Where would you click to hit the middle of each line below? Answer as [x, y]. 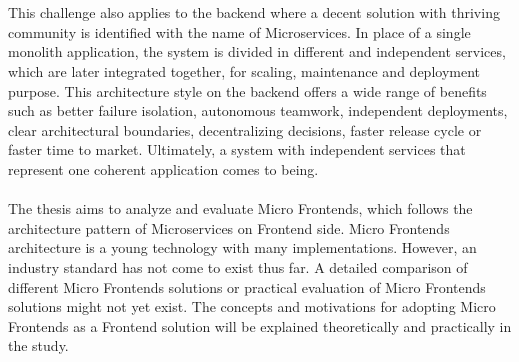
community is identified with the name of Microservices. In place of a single [239, 31]
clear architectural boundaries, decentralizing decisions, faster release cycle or [245, 129]
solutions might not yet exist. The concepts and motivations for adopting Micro [252, 306]
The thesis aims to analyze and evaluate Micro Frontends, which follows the [240, 208]
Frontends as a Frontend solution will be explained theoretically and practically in [260, 325]
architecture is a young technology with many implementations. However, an [242, 247]
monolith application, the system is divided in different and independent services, [257, 51]
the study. [38, 345]
